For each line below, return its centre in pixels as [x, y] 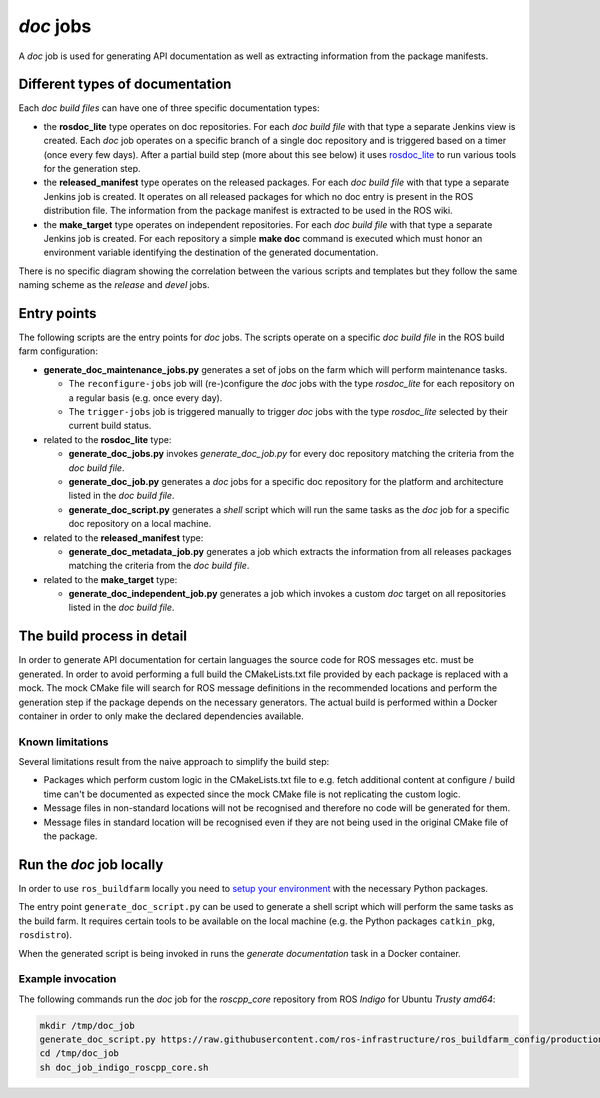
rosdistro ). [45, 935]
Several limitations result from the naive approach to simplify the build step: [174, 762]
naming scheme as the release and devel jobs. [114, 285]
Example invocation [67, 979]
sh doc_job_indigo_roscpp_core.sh [124, 1067]
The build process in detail [102, 636]
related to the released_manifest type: [123, 537]
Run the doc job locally [91, 864]
